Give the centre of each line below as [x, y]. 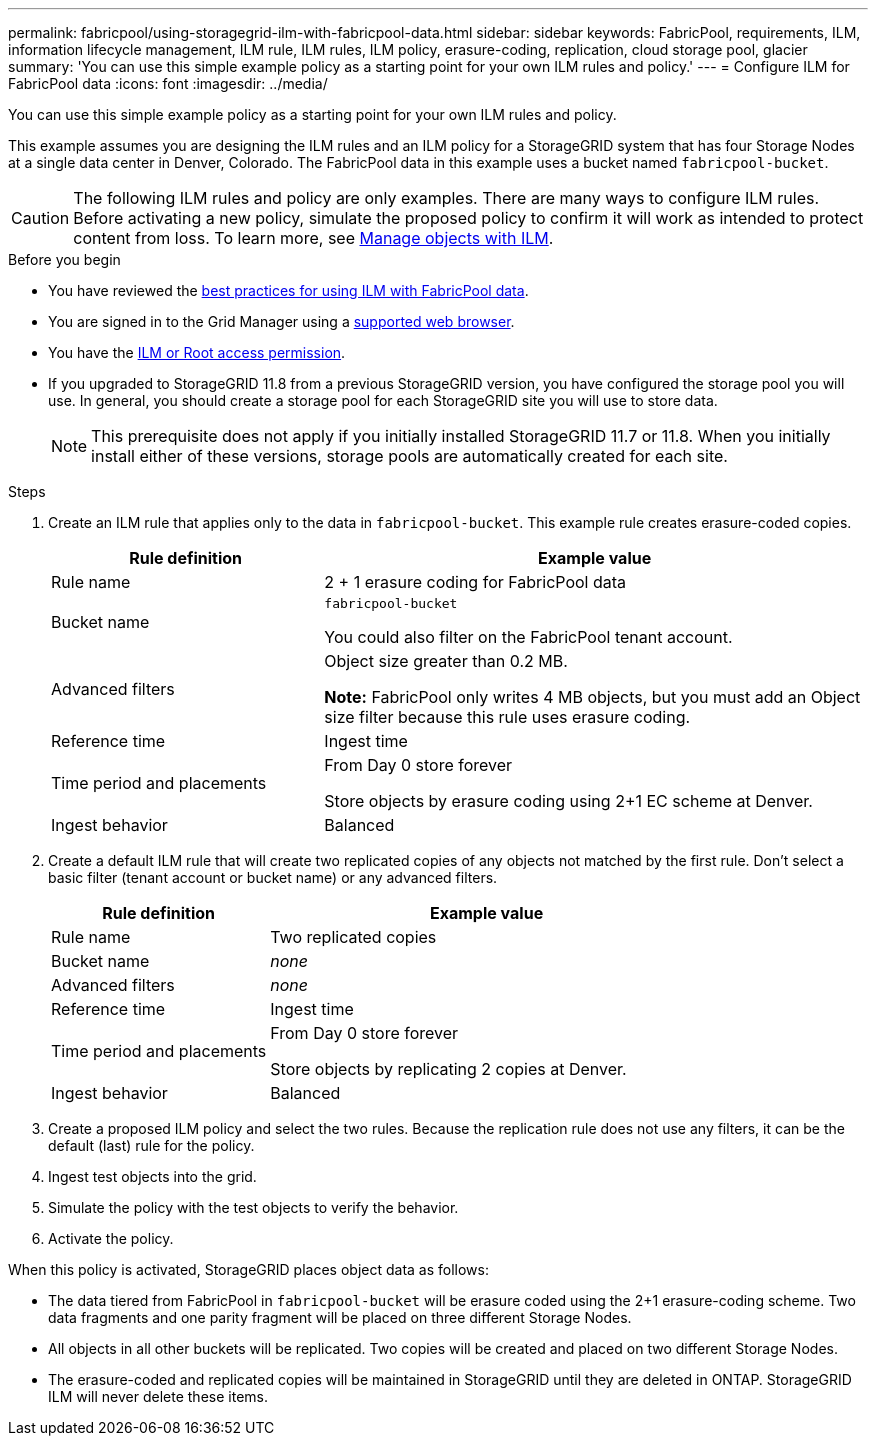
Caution [40, 218]
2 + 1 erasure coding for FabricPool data [475, 582]
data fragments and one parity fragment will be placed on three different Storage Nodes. [340, 1317]
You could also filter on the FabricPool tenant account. [528, 637]
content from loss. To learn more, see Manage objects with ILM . [313, 238]
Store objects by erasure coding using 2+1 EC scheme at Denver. [568, 801]
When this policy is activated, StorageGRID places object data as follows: [248, 1269]
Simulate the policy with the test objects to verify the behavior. [253, 1207]
